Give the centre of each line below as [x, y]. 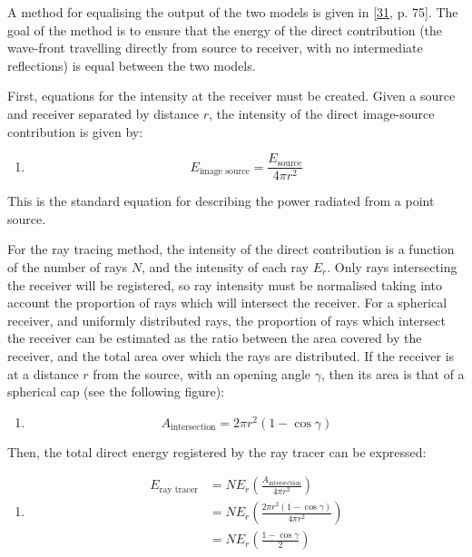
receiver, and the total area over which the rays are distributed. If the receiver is [231, 355]
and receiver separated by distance [103, 113]
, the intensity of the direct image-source [322, 113]
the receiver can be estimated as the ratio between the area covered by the [215, 338]
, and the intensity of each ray [225, 267]
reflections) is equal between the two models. [132, 65]
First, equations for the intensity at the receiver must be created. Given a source [231, 96]
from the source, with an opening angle [202, 373]
